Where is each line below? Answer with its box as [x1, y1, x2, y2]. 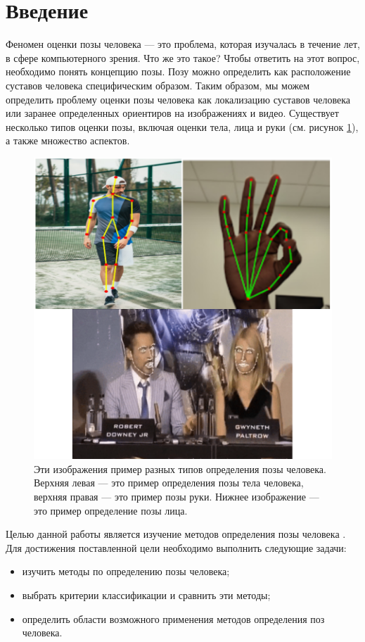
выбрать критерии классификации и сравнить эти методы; [22, 587, 271, 602]
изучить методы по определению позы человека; [22, 564, 230, 579]
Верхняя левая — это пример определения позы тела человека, [34, 475, 304, 490]
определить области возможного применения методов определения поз [22, 611, 325, 626]
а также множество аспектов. [6, 133, 130, 148]
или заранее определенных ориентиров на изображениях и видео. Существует [6, 106, 339, 120]
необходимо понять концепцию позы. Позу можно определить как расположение [6, 64, 351, 79]
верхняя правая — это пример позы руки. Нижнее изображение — [34, 489, 319, 503]
